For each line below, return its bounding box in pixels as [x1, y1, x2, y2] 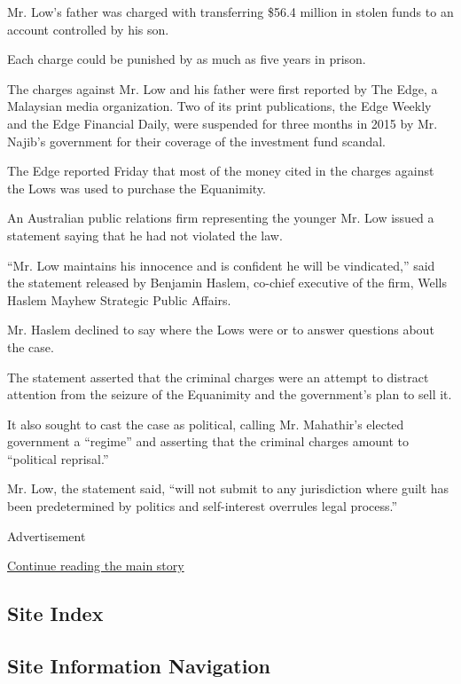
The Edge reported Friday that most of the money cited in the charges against [7, 161, 434, 180]
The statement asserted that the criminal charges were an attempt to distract [7, 367, 429, 386]
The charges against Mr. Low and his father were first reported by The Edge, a [7, 79, 438, 98]
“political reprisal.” [7, 449, 109, 468]
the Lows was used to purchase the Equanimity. [7, 178, 266, 197]
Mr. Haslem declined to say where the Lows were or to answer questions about [7, 320, 434, 339]
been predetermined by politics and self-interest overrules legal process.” [7, 497, 398, 515]
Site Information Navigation [7, 652, 270, 680]
